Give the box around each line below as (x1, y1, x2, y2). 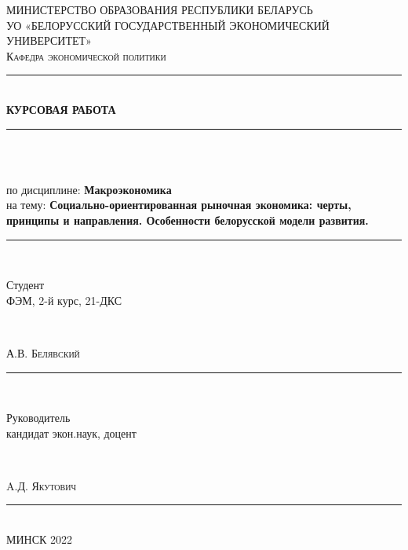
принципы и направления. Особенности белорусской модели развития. (6, 211, 369, 228)
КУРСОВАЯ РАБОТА (6, 101, 116, 117)
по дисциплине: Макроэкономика (6, 181, 172, 197)
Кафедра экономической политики (6, 47, 166, 64)
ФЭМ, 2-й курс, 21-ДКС (6, 291, 122, 308)
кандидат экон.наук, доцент (6, 424, 137, 441)
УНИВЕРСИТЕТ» (6, 32, 92, 49)
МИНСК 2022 (6, 531, 73, 548)
